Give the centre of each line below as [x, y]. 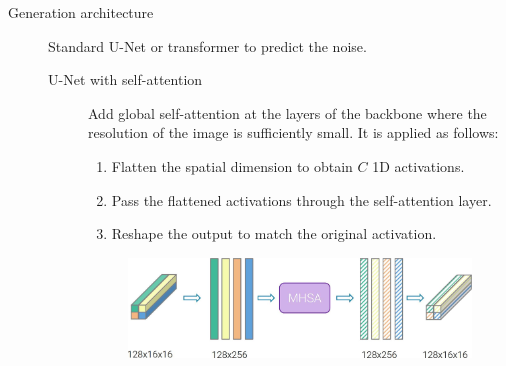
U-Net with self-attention [125, 79]
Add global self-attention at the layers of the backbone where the [287, 112]
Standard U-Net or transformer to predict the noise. [207, 45]
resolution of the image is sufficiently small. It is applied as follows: [293, 132]
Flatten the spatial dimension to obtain [232, 165]
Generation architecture [81, 12]
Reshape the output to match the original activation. [274, 233]
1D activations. [418, 165]
